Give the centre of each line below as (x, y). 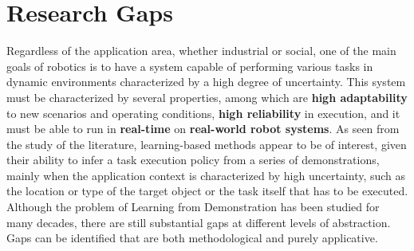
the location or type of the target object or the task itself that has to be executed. (207, 191)
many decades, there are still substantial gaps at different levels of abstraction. (199, 222)
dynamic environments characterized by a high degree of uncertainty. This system (206, 82)
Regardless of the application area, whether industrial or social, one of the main (201, 51)
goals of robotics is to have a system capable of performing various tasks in (190, 66)
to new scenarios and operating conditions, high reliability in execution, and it (203, 113)
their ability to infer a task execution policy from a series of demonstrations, (193, 160)
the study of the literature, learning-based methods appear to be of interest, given (207, 144)
